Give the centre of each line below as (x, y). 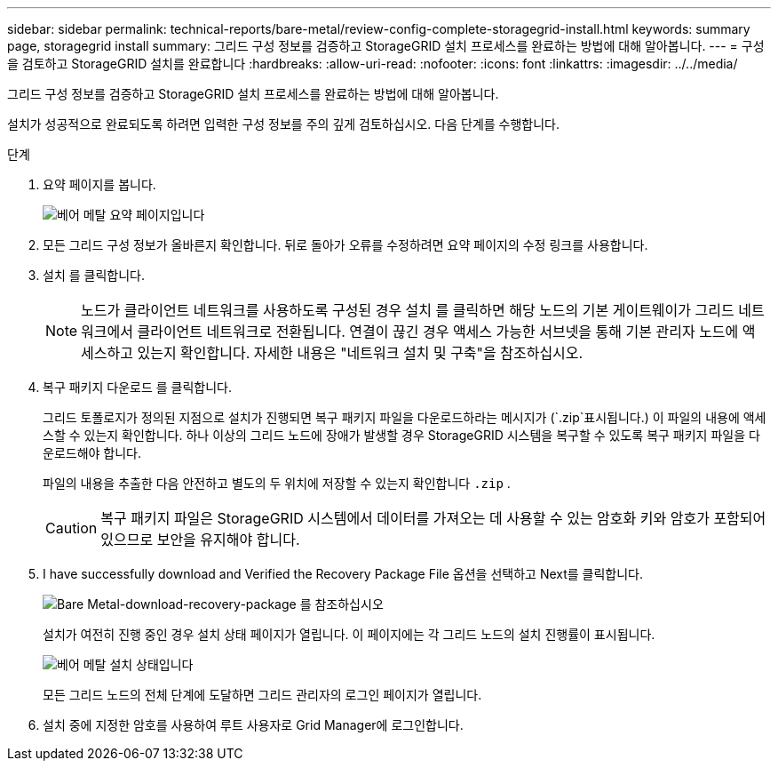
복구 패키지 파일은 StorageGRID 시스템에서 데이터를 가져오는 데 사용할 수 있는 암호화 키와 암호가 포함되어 (433, 518)
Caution (71, 528)
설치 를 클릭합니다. (94, 275)
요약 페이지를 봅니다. (99, 184)
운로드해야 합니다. (92, 453)
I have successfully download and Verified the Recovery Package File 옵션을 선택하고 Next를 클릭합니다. (343, 574)
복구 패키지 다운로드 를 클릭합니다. (137, 387)
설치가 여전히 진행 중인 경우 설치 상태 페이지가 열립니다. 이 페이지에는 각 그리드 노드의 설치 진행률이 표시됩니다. (349, 634)
